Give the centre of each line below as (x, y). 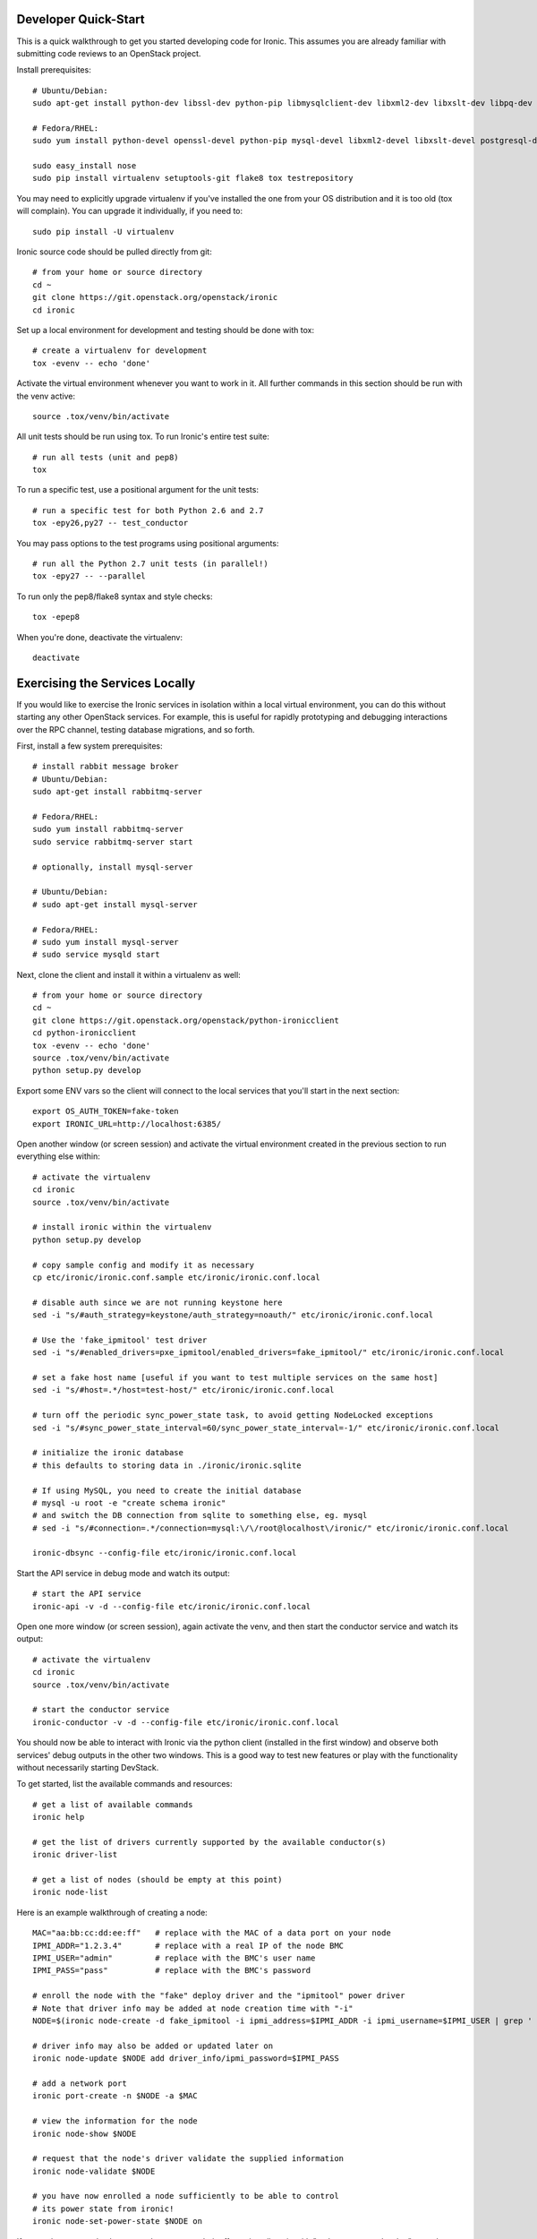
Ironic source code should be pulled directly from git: (114, 252)
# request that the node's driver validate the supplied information (188, 2159)
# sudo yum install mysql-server (106, 942)
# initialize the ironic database (108, 1453)
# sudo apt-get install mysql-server (115, 904)
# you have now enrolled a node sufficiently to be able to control (186, 2196)
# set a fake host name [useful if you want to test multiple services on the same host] (235, 1378)
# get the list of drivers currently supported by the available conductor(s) (209, 1842)
